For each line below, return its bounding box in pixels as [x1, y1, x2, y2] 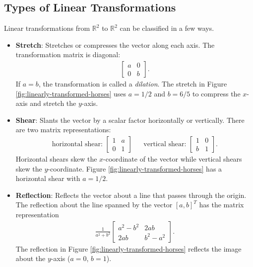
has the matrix [199, 199, 244, 210]
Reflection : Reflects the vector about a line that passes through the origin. [15, 189, 247, 200]
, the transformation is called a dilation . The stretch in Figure [38, 79, 227, 89]
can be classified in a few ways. [120, 23, 214, 33]
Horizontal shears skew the [15, 154, 97, 164]
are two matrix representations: [15, 124, 111, 135]
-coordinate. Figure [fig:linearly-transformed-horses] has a [48, 163, 222, 174]
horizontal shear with [15, 173, 80, 183]
